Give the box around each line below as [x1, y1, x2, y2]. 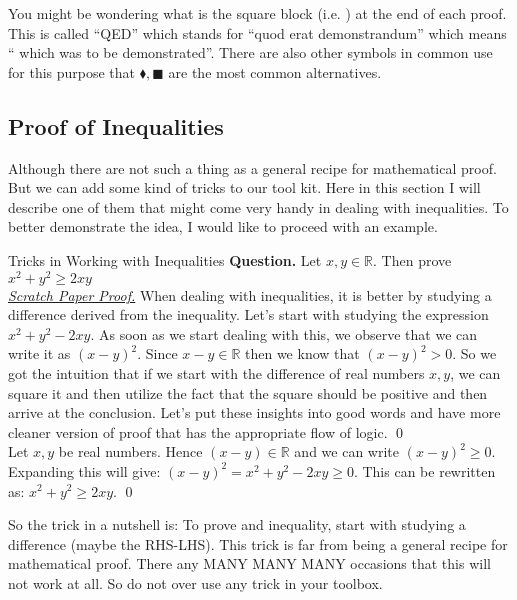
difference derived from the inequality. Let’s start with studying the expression [8, 304, 489, 325]
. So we [452, 343, 497, 364]
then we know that [245, 343, 360, 364]
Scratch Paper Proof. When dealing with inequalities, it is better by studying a [8, 284, 492, 305]
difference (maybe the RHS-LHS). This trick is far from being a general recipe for [8, 533, 508, 554]
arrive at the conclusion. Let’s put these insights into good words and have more [8, 402, 501, 423]
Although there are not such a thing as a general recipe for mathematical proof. [8, 157, 497, 178]
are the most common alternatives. [168, 61, 382, 82]
